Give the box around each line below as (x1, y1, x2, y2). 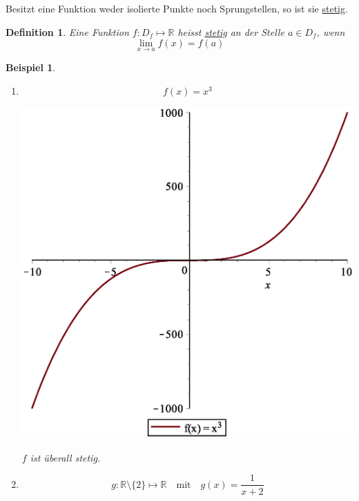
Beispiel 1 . (6, 60, 56, 75)
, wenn (316, 24, 345, 39)
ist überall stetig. (30, 450, 101, 464)
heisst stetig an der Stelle (177, 24, 284, 39)
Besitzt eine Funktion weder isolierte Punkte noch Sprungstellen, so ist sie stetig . (6, 1, 348, 15)
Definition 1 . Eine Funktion (6, 24, 129, 39)
